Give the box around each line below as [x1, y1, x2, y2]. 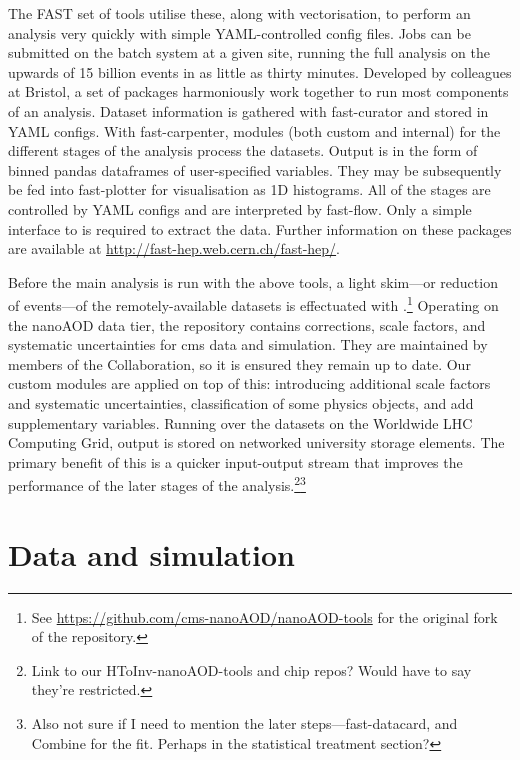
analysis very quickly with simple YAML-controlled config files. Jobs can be [8, 22, 471, 43]
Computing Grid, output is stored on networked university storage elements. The [8, 432, 505, 453]
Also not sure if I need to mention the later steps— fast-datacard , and [31, 713, 458, 734]
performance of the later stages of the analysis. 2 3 [8, 472, 306, 495]
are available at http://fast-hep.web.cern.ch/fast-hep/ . [8, 238, 340, 259]
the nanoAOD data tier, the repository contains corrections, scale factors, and [8, 314, 486, 335]
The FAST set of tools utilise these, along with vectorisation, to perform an [8, 3, 471, 23]
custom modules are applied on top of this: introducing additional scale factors [8, 373, 491, 394]
